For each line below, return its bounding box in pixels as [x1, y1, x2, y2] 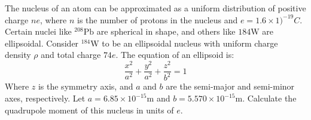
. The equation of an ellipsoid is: [115, 48, 234, 61]
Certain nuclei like [5, 25, 72, 38]
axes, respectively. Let [5, 92, 86, 104]
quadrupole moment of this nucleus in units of [5, 103, 174, 116]
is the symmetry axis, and [38, 80, 133, 93]
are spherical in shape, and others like [96, 25, 236, 38]
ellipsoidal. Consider [5, 36, 79, 49]
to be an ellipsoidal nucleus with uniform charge [102, 36, 278, 49]
